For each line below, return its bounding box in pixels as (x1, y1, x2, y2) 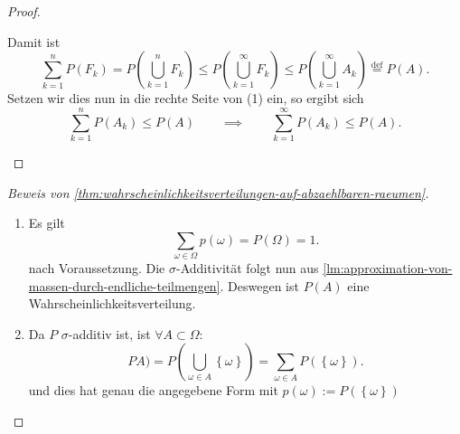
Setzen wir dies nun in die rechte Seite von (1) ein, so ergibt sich (7, 89, 364, 108)
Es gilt (28, 213, 65, 232)
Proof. (7, 2, 41, 20)
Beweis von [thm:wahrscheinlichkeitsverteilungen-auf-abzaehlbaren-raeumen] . (7, 183, 429, 202)
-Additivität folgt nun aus (175, 259, 319, 278)
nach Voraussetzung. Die (28, 259, 165, 278)
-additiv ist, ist (68, 324, 151, 343)
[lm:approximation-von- (323, 259, 453, 278)
